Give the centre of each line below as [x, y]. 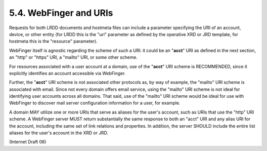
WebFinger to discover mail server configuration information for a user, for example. [95, 103]
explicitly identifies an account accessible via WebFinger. [67, 73]
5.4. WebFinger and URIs [61, 13]
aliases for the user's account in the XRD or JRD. [59, 133]
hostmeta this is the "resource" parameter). [53, 41]
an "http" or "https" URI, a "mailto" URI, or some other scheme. [73, 57]
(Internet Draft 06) [28, 142]
